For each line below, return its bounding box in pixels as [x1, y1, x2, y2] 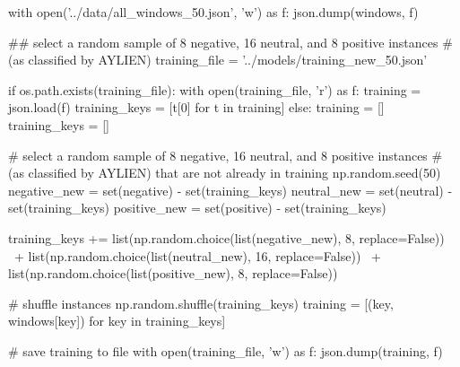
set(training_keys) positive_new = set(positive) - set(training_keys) [8, 198, 386, 217]
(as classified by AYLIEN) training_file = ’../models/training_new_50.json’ [8, 50, 428, 69]
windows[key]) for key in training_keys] [8, 311, 226, 330]
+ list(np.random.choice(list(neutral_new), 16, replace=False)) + [13, 246, 381, 265]
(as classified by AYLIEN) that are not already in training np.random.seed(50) [8, 163, 441, 182]
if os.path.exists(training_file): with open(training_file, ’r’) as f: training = [8, 80, 421, 99]
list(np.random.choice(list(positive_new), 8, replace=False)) [8, 264, 338, 283]
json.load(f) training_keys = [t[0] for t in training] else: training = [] [8, 98, 385, 117]
